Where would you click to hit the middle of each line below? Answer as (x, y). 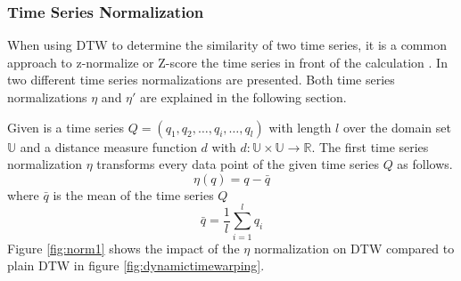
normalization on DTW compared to (354, 248)
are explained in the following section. (243, 97)
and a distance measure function (108, 146)
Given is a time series (66, 127)
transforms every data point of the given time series (238, 164)
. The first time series (370, 146)
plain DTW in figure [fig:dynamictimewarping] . (136, 265)
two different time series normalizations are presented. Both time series (201, 80)
